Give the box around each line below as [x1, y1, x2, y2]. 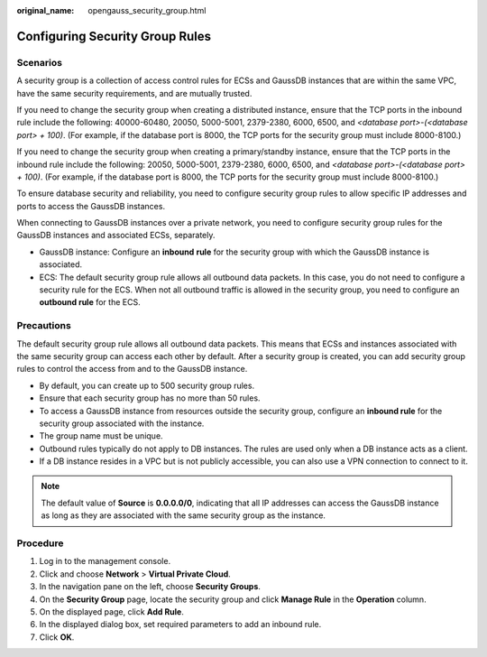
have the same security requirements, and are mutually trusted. [16, 88, 253, 98]
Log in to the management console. [39, 556, 171, 567]
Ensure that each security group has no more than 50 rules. [39, 393, 261, 403]
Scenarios [16, 56, 63, 69]
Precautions [16, 319, 71, 332]
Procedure [16, 537, 64, 550]
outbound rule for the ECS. [39, 297, 141, 308]
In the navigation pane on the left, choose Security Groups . [39, 581, 262, 592]
